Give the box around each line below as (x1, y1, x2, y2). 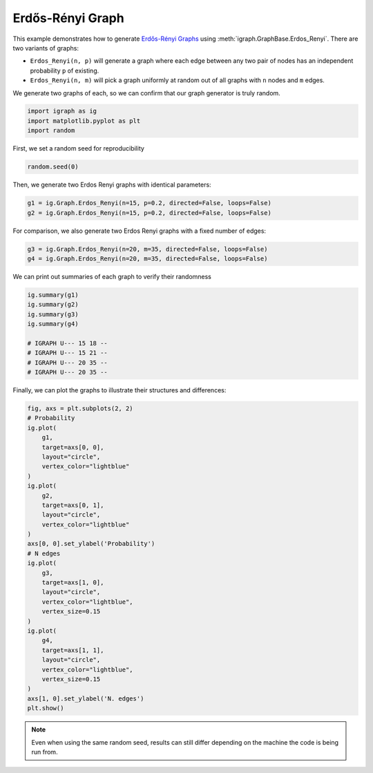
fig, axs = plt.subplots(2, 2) (27, 405, 134, 412)
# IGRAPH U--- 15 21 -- (27, 349, 108, 357)
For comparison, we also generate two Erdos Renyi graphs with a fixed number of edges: (12, 227, 266, 235)
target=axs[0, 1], (41, 501, 104, 509)
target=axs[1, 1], (41, 646, 104, 654)
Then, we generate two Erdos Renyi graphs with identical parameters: (12, 180, 211, 189)
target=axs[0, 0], (41, 443, 104, 451)
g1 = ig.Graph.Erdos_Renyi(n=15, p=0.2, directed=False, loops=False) (27, 199, 272, 207)
